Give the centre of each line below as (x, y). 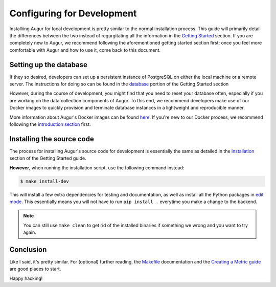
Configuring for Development (73, 13)
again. (30, 232)
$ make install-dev (44, 181)
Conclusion (28, 250)
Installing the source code (52, 139)
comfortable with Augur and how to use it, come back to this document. (85, 50)
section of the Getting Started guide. (48, 158)
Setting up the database (49, 65)
